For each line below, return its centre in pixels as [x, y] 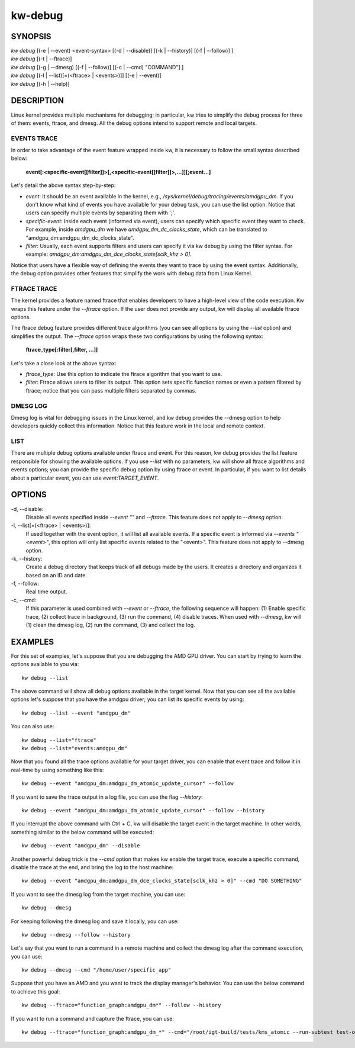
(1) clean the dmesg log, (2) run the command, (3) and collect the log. [110, 625]
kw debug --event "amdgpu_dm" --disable [81, 846]
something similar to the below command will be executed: [83, 832]
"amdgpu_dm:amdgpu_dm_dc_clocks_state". [80, 237]
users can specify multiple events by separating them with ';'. [101, 213]
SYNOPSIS [31, 36]
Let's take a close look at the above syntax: [64, 363]
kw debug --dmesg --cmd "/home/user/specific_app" [96, 970]
